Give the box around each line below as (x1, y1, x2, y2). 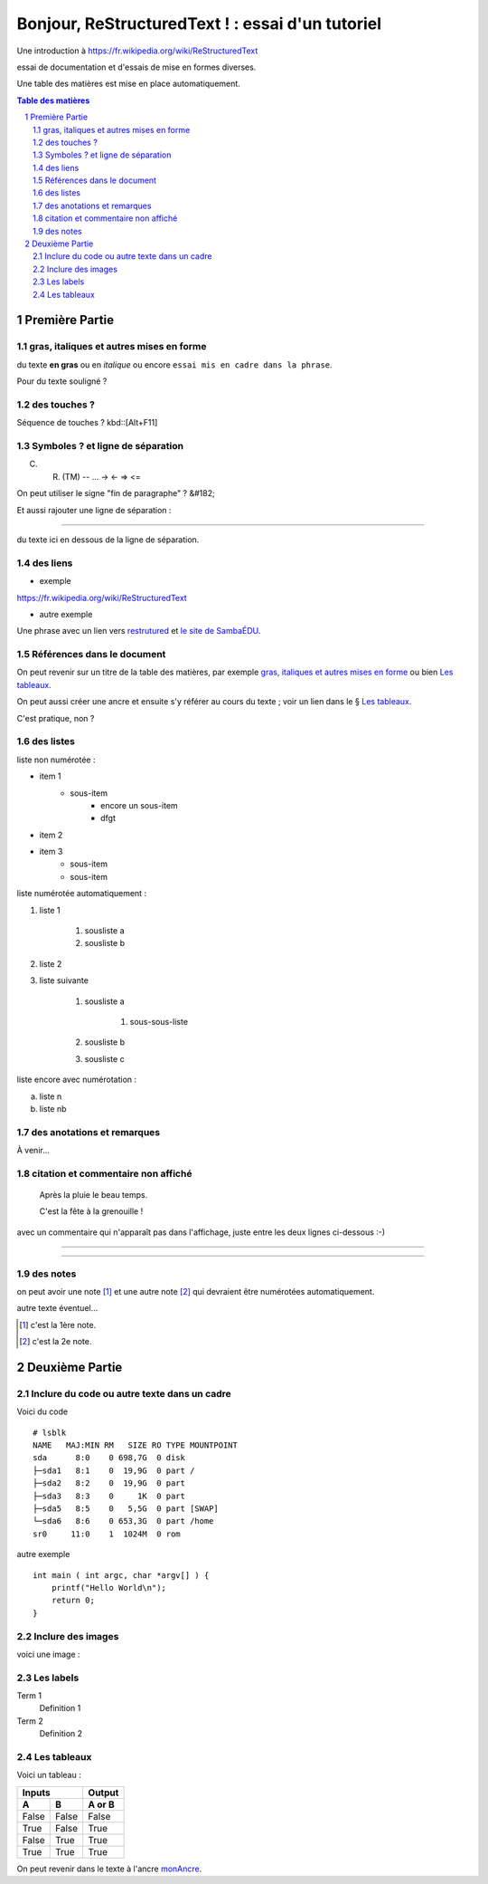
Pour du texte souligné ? (16, 376, 108, 387)
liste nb (39, 1103, 67, 1114)
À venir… (16, 1145, 50, 1156)
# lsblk (33, 1427, 67, 1438)
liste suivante (39, 975, 89, 986)
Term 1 (16, 1690, 42, 1701)
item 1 (39, 770, 61, 782)
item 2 (39, 829, 63, 840)
